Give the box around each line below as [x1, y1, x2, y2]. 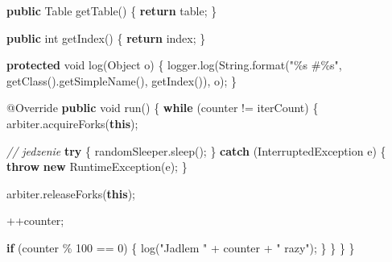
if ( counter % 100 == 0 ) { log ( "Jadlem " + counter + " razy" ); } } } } [6, 239, 355, 256]
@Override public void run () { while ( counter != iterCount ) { [6, 99, 319, 116]
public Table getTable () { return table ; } [6, 2, 217, 19]
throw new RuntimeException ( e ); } [6, 158, 188, 175]
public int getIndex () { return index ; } [6, 29, 206, 46]
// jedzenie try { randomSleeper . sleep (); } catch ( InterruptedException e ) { [6, 142, 386, 159]
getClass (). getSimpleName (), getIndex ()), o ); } [6, 72, 237, 89]
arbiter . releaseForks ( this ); [6, 185, 135, 202]
